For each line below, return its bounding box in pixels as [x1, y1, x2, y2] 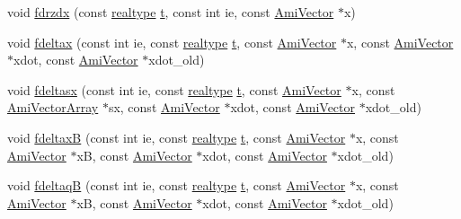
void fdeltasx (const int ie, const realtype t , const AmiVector [7, 80, 341, 99]
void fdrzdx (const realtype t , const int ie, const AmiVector [7, 3, 334, 21]
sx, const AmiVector [108, 98, 220, 117]
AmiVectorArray [7, 98, 99, 117]
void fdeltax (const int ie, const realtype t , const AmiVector [7, 32, 337, 51]
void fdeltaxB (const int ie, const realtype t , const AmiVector [7, 127, 346, 146]
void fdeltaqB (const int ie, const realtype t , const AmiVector [7, 176, 346, 195]
